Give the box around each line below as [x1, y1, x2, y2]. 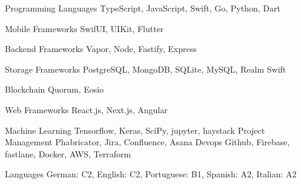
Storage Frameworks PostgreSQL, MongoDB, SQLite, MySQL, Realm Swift [5, 62, 286, 75]
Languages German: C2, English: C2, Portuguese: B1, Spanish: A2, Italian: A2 [5, 168, 297, 180]
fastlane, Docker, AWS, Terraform [5, 147, 131, 160]
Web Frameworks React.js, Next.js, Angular [5, 103, 168, 116]
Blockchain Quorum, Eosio [5, 83, 104, 96]
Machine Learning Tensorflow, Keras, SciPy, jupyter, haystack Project [5, 123, 265, 136]
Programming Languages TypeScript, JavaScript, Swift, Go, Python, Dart [5, 2, 280, 14]
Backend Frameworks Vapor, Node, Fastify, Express [5, 42, 197, 55]
